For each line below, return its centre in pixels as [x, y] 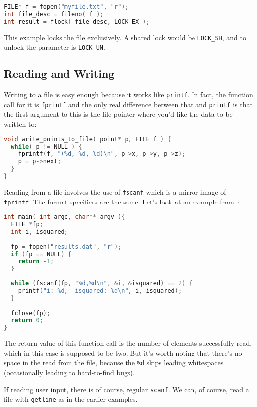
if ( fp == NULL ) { [41, 254]
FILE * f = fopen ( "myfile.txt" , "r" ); [66, 7]
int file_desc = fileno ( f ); [54, 14]
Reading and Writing [59, 74]
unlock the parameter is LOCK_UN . [55, 47]
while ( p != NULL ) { [47, 147]
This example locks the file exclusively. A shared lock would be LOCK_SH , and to [125, 37]
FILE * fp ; [27, 225]
